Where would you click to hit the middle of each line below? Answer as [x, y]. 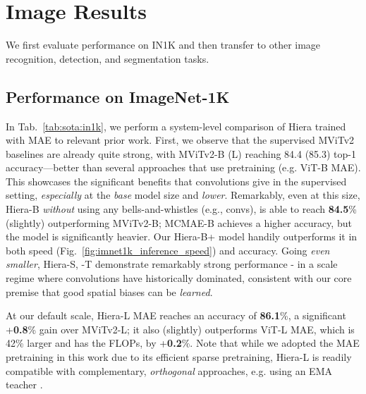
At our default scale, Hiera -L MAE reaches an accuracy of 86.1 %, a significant [176, 315]
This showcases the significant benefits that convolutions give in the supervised [176, 181]
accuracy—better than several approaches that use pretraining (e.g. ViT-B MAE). [183, 167]
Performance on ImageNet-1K [118, 96]
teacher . [24, 384]
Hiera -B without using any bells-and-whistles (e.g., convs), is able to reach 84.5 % [181, 209]
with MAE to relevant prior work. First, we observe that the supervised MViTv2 [180, 140]
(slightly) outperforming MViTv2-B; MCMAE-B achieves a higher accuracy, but [179, 222]
